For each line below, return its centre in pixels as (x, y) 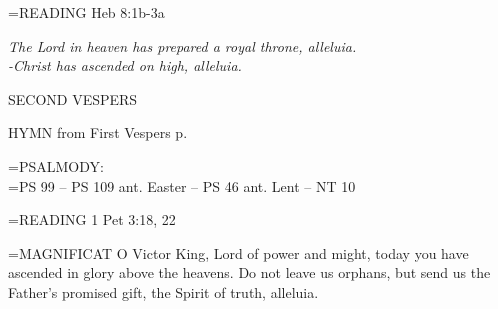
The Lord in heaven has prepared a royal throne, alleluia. (182, 45)
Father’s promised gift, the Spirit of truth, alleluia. (163, 291)
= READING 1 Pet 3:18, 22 (92, 219)
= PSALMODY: (56, 165)
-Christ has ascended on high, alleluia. (125, 65)
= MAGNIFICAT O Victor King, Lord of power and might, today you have (238, 252)
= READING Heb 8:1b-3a (86, 12)
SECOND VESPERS (73, 98)
